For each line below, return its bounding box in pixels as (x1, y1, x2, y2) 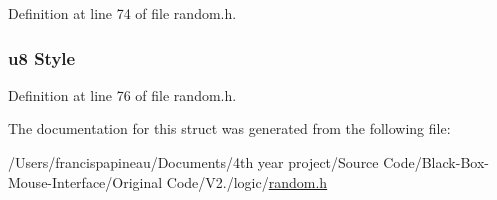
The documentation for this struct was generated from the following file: (8, 118, 451, 139)
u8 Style (8, 45, 76, 70)
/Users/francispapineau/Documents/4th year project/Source (8, 152, 379, 172)
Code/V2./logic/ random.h (166, 171, 328, 192)
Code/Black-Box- (383, 152, 489, 172)
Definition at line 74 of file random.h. (8, 3, 237, 23)
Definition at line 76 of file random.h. (8, 84, 237, 105)
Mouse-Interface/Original (8, 171, 163, 192)
